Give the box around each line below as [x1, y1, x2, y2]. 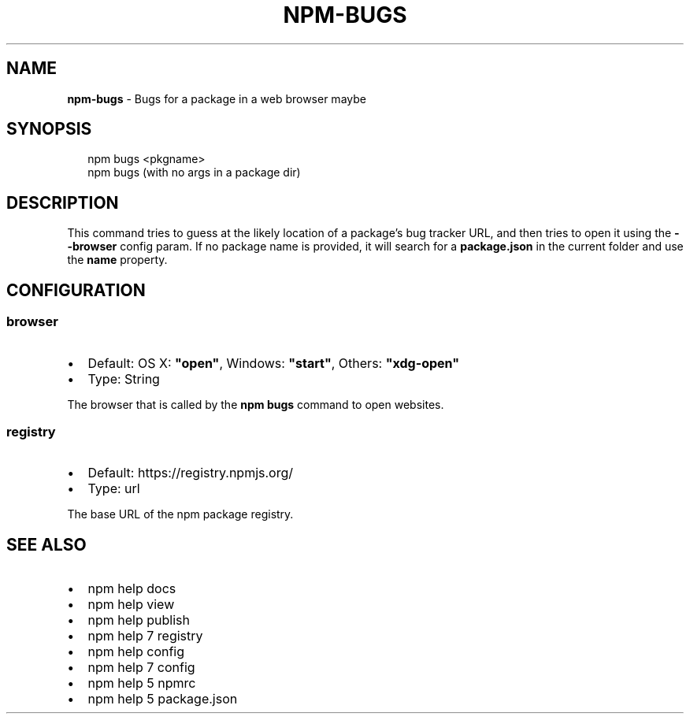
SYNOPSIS [6, 119, 92, 139]
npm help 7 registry [87, 628, 203, 644]
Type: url [87, 481, 140, 497]
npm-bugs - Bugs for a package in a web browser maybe [67, 91, 366, 106]
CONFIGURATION [6, 280, 146, 300]
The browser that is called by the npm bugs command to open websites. [67, 397, 444, 411]
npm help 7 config [87, 659, 195, 676]
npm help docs [87, 581, 176, 597]
